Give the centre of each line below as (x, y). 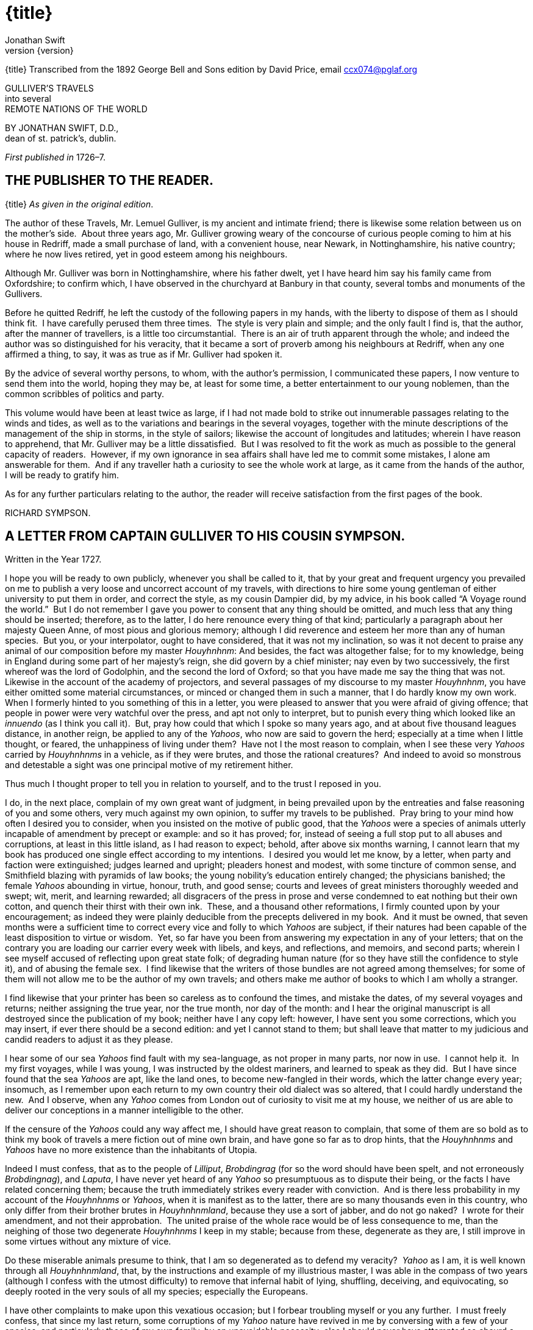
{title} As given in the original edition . (79, 204)
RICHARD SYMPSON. (48, 512)
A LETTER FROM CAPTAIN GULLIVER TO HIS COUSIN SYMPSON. (205, 536)
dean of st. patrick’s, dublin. (61, 138)
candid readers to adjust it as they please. (89, 1040)
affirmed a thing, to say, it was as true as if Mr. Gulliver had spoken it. (144, 354)
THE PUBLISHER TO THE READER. (109, 181)
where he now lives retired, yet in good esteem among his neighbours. (146, 254)
